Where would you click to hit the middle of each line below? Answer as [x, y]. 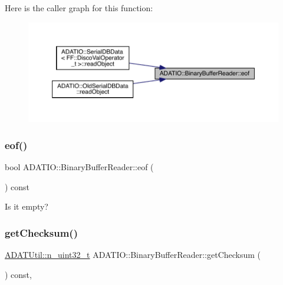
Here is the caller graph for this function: [79, 8]
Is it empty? [27, 206]
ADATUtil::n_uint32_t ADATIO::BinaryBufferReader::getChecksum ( [133, 254]
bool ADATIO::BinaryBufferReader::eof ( [79, 167]
